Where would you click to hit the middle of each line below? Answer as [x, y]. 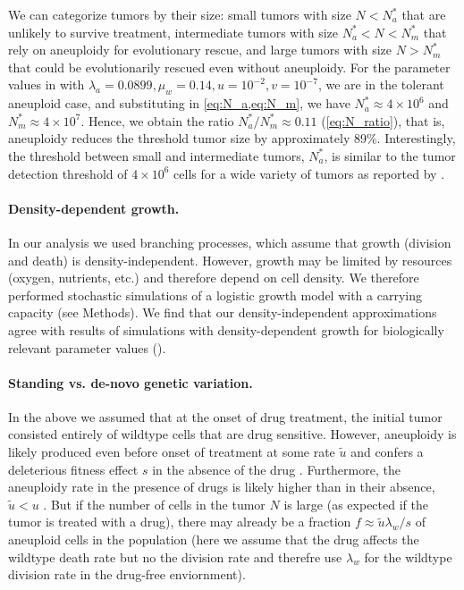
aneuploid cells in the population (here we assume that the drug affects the [214, 539]
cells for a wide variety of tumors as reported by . [309, 173]
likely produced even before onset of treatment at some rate [172, 452]
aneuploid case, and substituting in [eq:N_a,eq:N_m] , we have [179, 103]
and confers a [387, 452]
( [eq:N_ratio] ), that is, [383, 120]
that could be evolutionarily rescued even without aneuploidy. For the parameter [229, 67]
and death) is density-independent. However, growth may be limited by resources [230, 260]
